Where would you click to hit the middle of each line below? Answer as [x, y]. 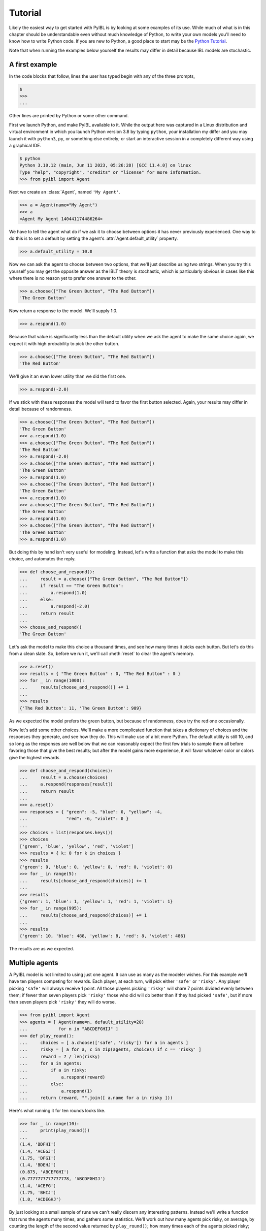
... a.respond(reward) [62, 1077]
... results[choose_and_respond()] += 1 [74, 687]
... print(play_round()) [55, 1131]
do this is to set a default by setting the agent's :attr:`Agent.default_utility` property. [94, 238]
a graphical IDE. [25, 145]
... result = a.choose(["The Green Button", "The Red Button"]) [104, 579]
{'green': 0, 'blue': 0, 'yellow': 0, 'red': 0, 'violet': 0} [96, 867]
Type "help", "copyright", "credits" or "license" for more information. [110, 172]
